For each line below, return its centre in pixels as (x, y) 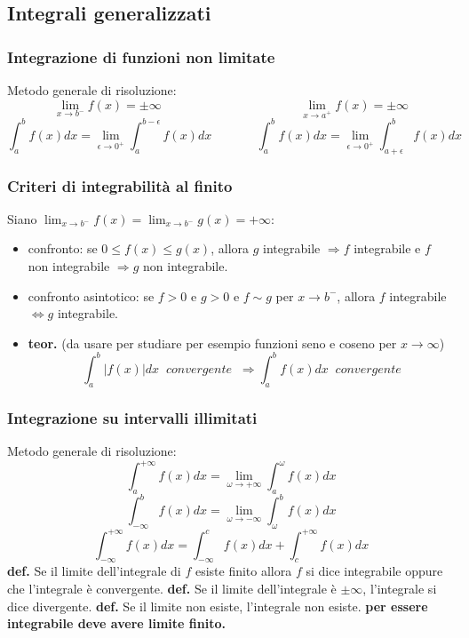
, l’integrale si (400, 589)
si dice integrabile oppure (374, 571)
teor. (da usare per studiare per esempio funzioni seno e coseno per (212, 343)
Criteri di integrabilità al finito (120, 185)
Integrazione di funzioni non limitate (141, 56)
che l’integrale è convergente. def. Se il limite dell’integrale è (172, 589)
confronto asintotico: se (91, 295)
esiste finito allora (243, 571)
